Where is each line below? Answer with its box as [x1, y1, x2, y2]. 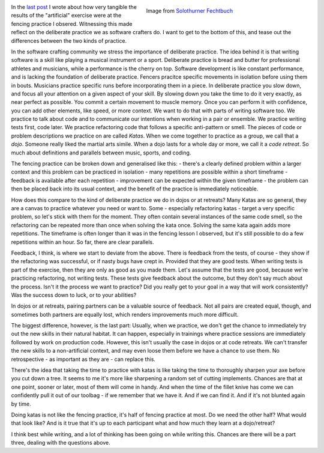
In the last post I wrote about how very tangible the [11, 4, 137, 10]
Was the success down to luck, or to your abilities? [11, 291, 137, 299]
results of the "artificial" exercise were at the [11, 12, 122, 19]
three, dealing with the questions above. [11, 439, 110, 446]
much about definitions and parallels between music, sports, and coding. [11, 149, 191, 156]
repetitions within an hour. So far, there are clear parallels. [11, 238, 154, 246]
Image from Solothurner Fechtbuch [146, 7, 233, 14]
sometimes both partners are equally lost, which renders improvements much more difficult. [11, 311, 239, 318]
